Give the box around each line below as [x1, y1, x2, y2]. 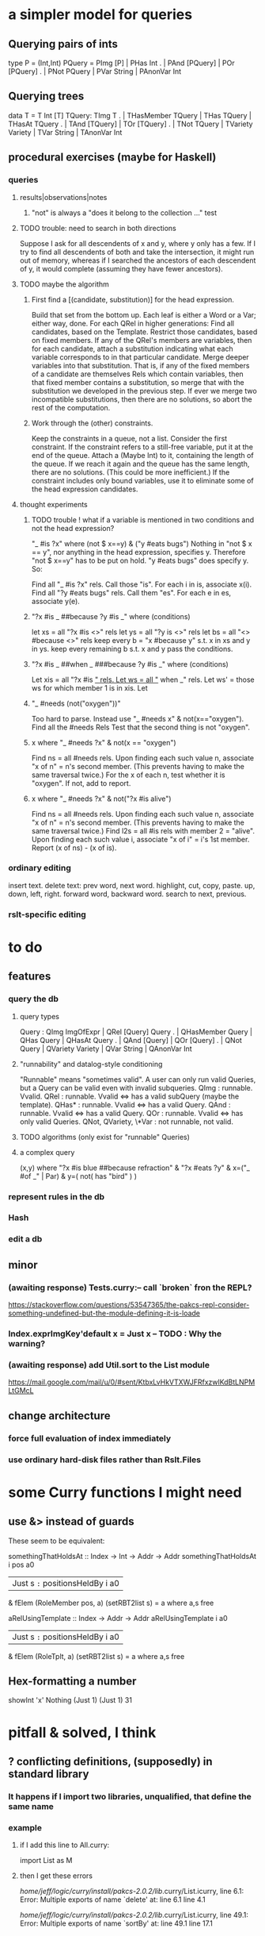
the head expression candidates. [31, 484, 138, 494]
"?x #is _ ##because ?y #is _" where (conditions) [31, 611, 191, 621]
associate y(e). [31, 596, 81, 606]
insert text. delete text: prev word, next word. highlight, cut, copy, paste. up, [8, 880, 256, 890]
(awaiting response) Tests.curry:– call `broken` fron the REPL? [8, 1282, 252, 1293]
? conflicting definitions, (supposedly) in [8, 1754, 213, 1768]
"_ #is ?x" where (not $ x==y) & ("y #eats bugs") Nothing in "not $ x [31, 538, 253, 548]
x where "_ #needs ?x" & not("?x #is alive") [31, 794, 172, 803]
